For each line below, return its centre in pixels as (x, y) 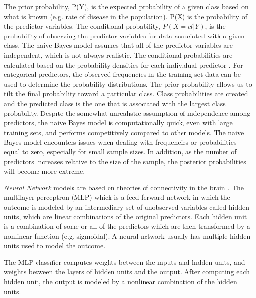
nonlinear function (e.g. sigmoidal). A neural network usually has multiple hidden (127, 236)
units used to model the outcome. (55, 245)
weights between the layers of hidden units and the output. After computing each (127, 272)
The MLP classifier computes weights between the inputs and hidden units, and (125, 262)
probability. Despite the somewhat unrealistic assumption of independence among (127, 113)
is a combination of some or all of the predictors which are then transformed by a (127, 226)
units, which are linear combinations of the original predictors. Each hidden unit (126, 216)
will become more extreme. (45, 171)
